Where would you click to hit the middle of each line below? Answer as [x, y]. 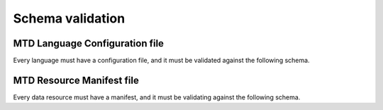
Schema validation [69, 18]
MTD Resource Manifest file [76, 80]
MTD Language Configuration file [89, 43]
